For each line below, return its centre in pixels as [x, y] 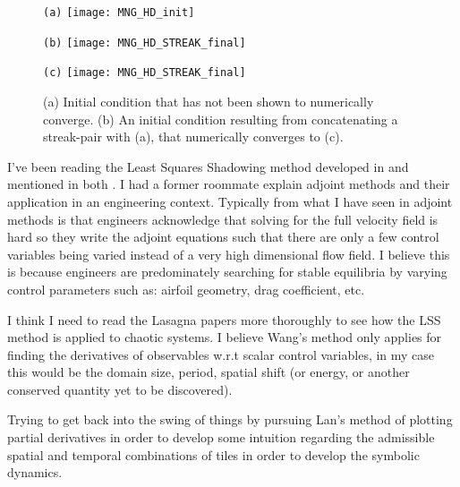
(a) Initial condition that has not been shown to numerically [209, 101]
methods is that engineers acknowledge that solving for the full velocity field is [223, 219]
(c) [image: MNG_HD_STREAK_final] [145, 73]
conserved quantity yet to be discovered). [120, 389]
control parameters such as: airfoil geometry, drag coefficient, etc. [186, 289]
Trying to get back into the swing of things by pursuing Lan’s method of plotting [230, 419]
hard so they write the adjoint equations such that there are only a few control [223, 237]
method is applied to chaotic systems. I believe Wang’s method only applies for [225, 337]
